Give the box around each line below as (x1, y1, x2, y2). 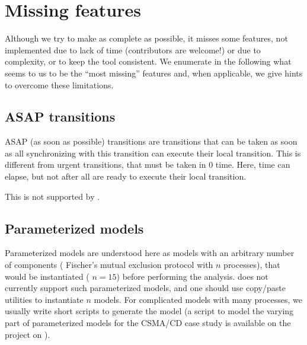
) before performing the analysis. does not (116, 270, 268, 282)
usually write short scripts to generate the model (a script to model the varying (5, 305, 294, 317)
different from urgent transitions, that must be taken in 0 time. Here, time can (5, 158, 290, 171)
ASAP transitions (5, 107, 116, 126)
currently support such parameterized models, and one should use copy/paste (5, 282, 286, 294)
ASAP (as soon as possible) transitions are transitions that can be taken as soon (5, 135, 298, 148)
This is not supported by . (5, 190, 100, 202)
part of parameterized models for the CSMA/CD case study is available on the (5, 317, 291, 329)
